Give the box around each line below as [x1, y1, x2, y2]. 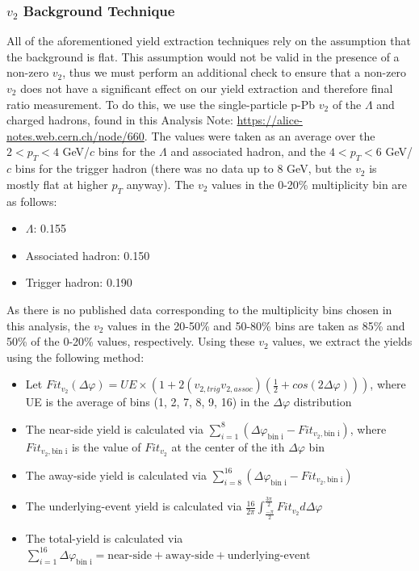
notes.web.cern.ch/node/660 [6, 127, 145, 144]
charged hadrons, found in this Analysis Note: [6, 111, 233, 128]
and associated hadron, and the [170, 143, 326, 160]
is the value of [71, 438, 141, 455]
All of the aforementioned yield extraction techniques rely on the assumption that [6, 32, 411, 49]
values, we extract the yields [272, 333, 413, 350]
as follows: [6, 192, 57, 209]
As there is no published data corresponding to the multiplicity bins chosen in [6, 300, 392, 317]
